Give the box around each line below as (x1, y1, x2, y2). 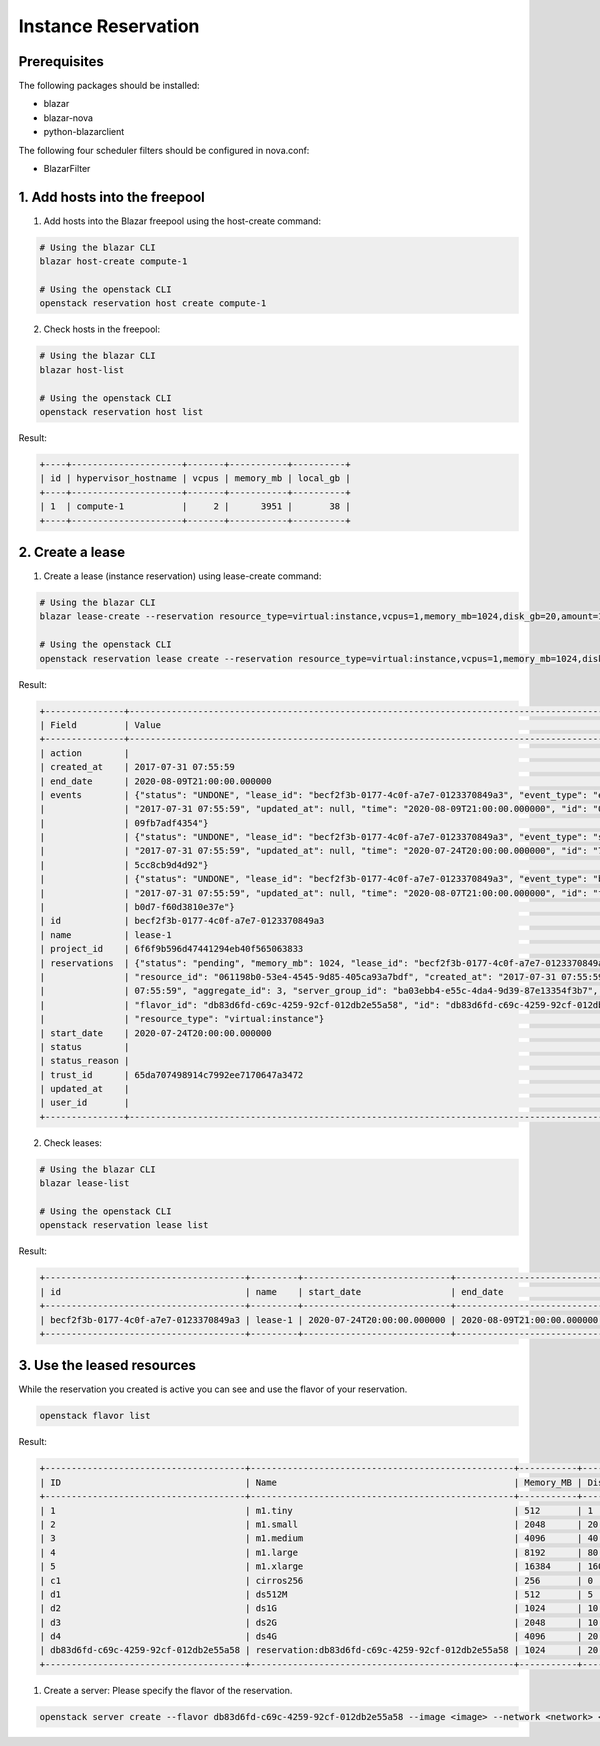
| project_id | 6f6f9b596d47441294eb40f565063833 (39, 943, 304, 955)
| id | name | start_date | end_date (39, 1286, 504, 1297)
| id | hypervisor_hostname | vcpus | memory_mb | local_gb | (39, 473, 351, 484)
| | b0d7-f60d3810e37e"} (39, 901, 235, 913)
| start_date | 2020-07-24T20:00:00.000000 (39, 1027, 272, 1039)
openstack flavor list (39, 1410, 151, 1422)
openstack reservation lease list (39, 1220, 209, 1231)
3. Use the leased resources (18, 1357, 197, 1374)
